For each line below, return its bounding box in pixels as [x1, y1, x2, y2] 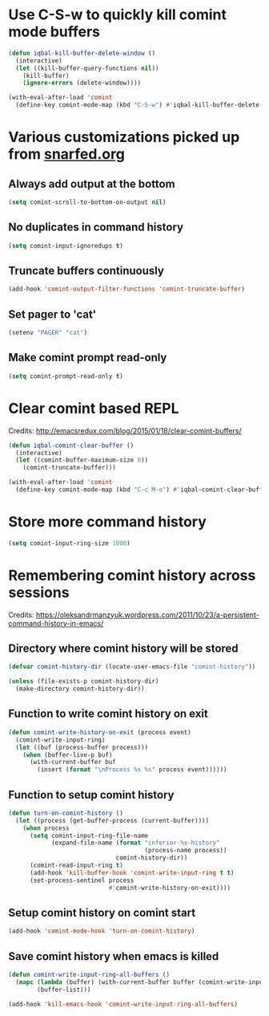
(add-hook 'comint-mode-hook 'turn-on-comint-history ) [8, 927, 195, 936]
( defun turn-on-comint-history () [8, 809, 124, 817]
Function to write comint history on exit [8, 707, 208, 721]
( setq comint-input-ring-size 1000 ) [8, 539, 130, 547]
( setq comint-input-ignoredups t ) [8, 242, 124, 250]
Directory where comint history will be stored [8, 642, 239, 656]
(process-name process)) [144, 847, 227, 855]
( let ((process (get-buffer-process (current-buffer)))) [15, 816, 210, 824]
